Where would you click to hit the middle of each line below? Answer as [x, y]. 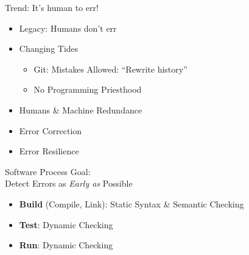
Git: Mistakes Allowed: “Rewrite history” [110, 69]
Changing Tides [49, 48]
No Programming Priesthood [88, 89]
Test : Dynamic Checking [66, 224]
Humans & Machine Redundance [81, 110]
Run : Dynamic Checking [66, 245]
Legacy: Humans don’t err [68, 28]
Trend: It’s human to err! [52, 7]
